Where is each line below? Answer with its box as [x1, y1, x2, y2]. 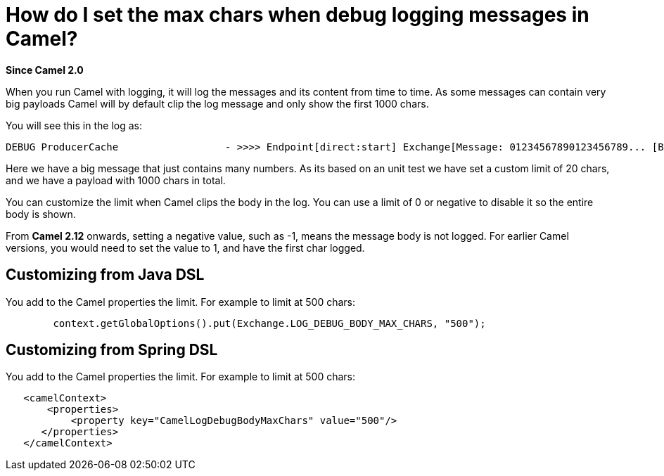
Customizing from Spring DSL [6, 341, 218, 359]
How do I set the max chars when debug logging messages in [6, 3, 589, 27]
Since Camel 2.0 [6, 63, 84, 76]
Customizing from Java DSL [6, 266, 205, 284]
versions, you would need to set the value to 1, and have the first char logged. [6, 241, 365, 254]
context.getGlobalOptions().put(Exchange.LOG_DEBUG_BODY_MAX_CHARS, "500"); [53, 317, 486, 329]
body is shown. [6, 207, 76, 220]
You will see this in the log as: [6, 119, 142, 131]
